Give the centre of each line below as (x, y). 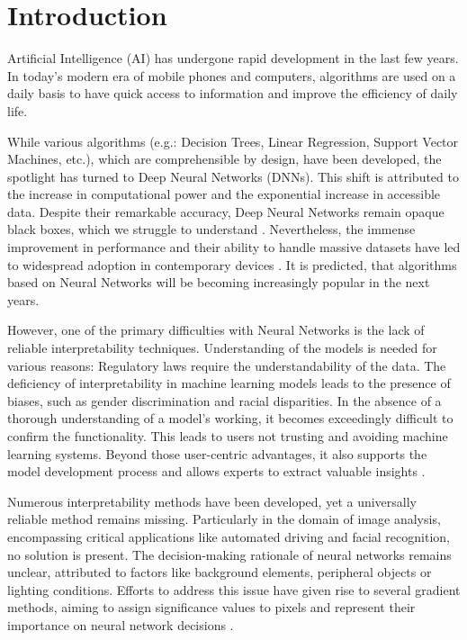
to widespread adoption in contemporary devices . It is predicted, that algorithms (232, 264)
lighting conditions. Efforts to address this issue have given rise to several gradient (234, 589)
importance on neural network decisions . (121, 624)
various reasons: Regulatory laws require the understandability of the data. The (227, 365)
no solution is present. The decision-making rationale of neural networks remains (229, 554)
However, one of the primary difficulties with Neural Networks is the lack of (216, 330)
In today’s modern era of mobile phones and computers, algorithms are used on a (232, 75)
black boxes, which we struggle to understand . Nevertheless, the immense (211, 229)
